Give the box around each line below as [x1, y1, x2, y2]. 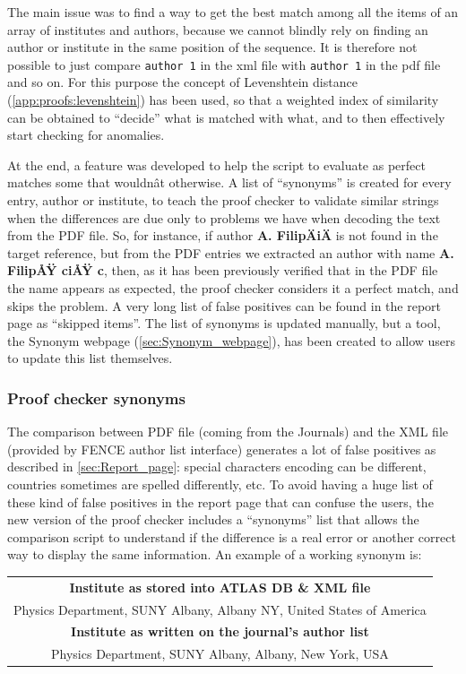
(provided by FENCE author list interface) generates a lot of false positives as [7, 439, 436, 458]
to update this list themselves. [7, 349, 173, 367]
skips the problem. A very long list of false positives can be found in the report [7, 296, 442, 315]
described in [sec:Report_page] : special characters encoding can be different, [7, 457, 427, 476]
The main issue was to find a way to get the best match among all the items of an [7, 3, 459, 21]
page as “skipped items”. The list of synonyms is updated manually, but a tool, [7, 314, 441, 333]
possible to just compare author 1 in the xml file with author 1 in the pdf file [7, 55, 441, 73]
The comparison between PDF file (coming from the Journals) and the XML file [7, 422, 449, 441]
